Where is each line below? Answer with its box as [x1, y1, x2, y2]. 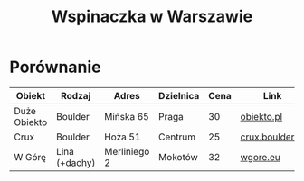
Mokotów [157, 150, 199, 163]
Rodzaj [60, 89, 91, 102]
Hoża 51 [103, 131, 141, 143]
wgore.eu [240, 150, 280, 163]
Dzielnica [157, 89, 200, 102]
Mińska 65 [103, 110, 149, 122]
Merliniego [103, 145, 150, 158]
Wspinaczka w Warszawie [51, 6, 253, 27]
